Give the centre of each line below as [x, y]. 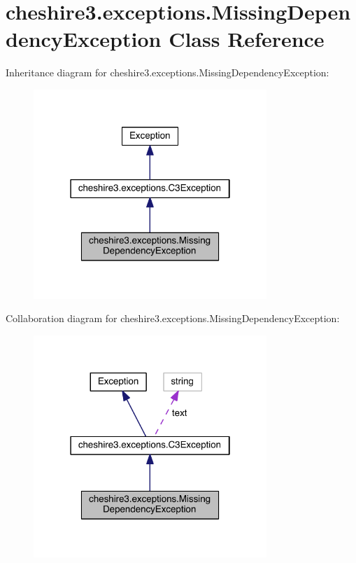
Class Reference [247, 39]
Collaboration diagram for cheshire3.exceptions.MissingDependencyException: [173, 318]
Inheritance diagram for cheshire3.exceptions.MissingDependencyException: [168, 72]
